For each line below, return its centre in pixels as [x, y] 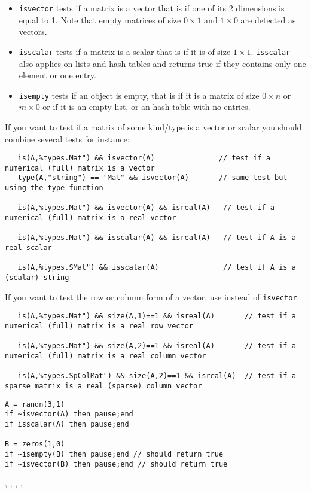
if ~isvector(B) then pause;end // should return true [116, 464]
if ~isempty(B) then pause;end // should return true [114, 454]
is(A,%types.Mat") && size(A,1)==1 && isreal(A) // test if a [157, 316]
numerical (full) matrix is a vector [80, 168]
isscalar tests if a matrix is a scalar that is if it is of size [125, 51]
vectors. [33, 31]
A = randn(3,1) [35, 404]
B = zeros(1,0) [35, 444]
